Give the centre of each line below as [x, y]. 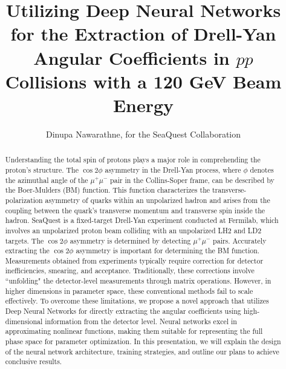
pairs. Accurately [240, 240]
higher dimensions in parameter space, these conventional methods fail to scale [129, 291]
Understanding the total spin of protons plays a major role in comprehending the [133, 160]
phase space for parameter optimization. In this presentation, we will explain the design [143, 341]
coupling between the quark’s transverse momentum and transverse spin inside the [135, 210]
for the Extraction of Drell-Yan [143, 34]
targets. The [24, 240]
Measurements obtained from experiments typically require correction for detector [134, 260]
